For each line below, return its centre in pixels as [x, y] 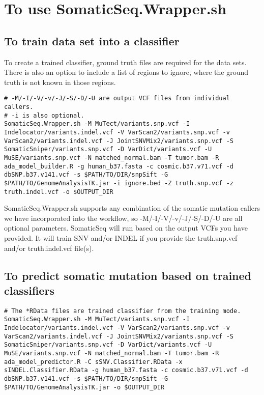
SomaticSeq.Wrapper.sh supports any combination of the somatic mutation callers [132, 208]
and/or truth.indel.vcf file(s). [49, 248]
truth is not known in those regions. [60, 82]
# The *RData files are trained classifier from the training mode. [123, 311]
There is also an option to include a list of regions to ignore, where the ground [126, 72]
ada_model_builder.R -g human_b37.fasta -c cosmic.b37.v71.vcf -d [119, 166]
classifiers [29, 290]
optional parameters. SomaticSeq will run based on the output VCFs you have [126, 228]
